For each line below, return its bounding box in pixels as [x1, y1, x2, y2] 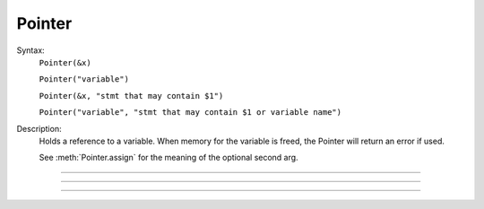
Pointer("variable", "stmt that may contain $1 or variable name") [39, 108, 342, 118]
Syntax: [16, 45, 45, 56]
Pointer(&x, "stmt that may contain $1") [39, 91, 224, 100]
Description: [16, 123, 62, 134]
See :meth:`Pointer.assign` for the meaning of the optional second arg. [39, 152, 299, 163]
